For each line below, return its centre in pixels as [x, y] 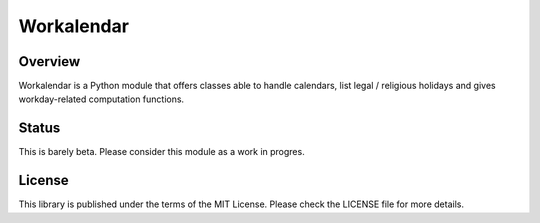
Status [39, 128]
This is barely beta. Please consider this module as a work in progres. [161, 152]
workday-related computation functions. [101, 99]
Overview [49, 61]
